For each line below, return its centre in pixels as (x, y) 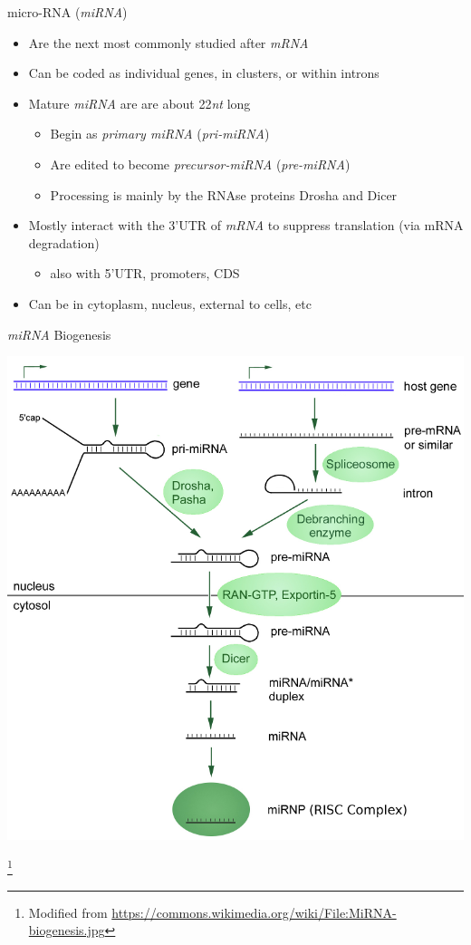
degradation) (64, 242)
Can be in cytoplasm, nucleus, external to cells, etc (170, 303)
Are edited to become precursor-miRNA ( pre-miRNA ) (200, 164)
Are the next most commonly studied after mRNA (168, 42)
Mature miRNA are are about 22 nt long (139, 103)
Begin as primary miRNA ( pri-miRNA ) (160, 134)
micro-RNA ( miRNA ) (67, 12)
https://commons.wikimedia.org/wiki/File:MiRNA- (254, 912)
